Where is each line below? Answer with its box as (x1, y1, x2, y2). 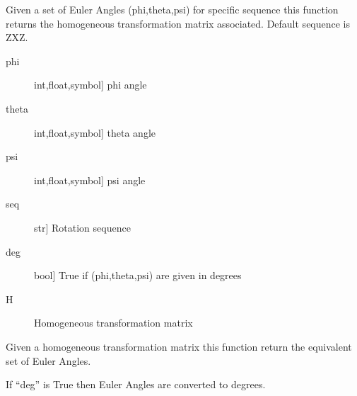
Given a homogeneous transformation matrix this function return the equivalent (6, 339, 352, 353)
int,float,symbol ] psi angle (34, 172, 146, 187)
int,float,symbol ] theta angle (34, 125, 156, 140)
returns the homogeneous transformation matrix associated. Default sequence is (6, 16, 351, 30)
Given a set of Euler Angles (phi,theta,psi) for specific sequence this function (6, 2, 339, 16)
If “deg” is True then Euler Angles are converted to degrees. (6, 377, 266, 392)
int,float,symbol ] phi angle (34, 77, 147, 92)
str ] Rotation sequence (34, 220, 131, 234)
